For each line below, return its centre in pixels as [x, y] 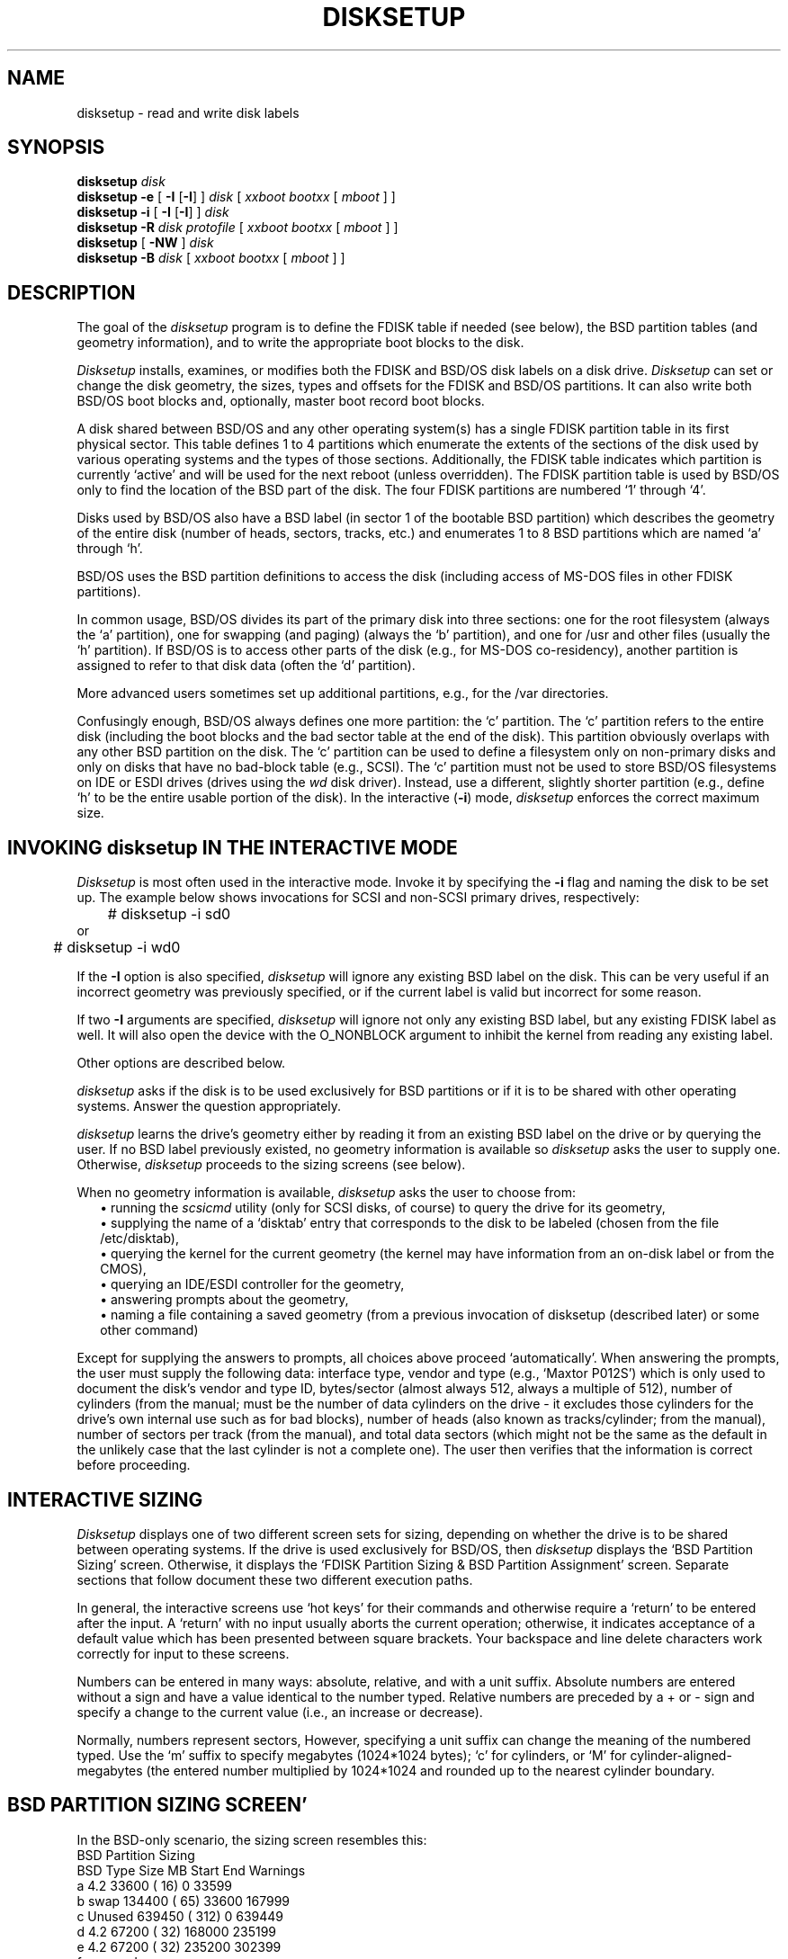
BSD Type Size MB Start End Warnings [191, 1870]
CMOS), [123, 1269]
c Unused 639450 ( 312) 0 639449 [180, 1916]
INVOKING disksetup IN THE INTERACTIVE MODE [233, 847]
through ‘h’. [110, 549]
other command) [149, 1330]
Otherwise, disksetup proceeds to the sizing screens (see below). [271, 1165]
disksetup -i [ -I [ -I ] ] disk [153, 212]
